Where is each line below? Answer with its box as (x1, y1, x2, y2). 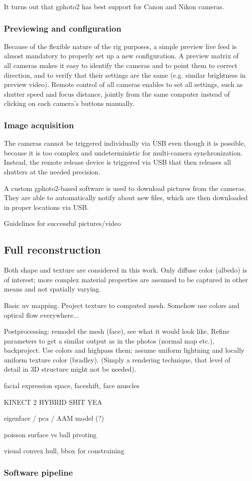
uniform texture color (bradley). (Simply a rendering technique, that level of (4, 354, 231, 364)
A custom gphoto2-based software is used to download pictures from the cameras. (4, 183, 246, 193)
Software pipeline (4, 466, 73, 478)
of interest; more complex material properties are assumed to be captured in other (4, 274, 248, 284)
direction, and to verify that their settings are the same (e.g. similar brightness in (4, 69, 246, 80)
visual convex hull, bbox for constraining (4, 446, 125, 456)
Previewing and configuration (4, 22, 122, 34)
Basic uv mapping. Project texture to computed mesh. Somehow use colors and (4, 300, 240, 310)
